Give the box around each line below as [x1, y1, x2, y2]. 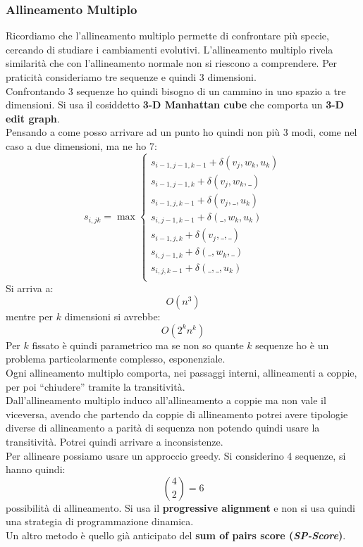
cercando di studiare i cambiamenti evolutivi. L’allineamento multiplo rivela [6, 42, 333, 56]
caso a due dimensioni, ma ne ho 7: [6, 138, 157, 153]
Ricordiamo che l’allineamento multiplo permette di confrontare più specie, [6, 28, 329, 43]
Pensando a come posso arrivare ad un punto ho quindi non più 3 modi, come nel [6, 125, 357, 139]
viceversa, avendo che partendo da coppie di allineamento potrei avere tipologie [6, 406, 348, 421]
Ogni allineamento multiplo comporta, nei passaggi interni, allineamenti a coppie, [6, 365, 357, 380]
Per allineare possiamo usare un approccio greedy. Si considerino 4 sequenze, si [6, 448, 346, 463]
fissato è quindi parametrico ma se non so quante [32, 337, 244, 352]
